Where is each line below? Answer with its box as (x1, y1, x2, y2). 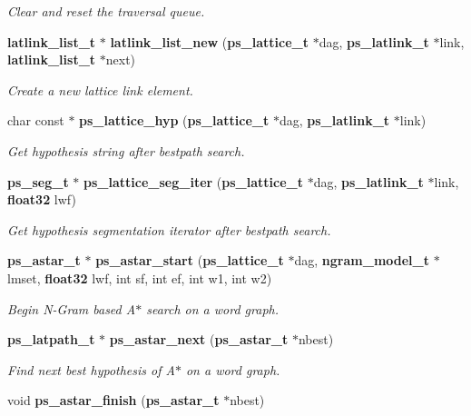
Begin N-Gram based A (7, 299, 136, 318)
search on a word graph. (146, 299, 279, 318)
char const (7, 111, 64, 130)
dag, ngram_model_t (294, 251, 430, 270)
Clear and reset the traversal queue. (7, 2, 205, 20)
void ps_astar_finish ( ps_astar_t (7, 391, 220, 410)
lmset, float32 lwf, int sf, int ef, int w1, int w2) (7, 268, 272, 287)
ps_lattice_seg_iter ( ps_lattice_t (83, 172, 303, 191)
